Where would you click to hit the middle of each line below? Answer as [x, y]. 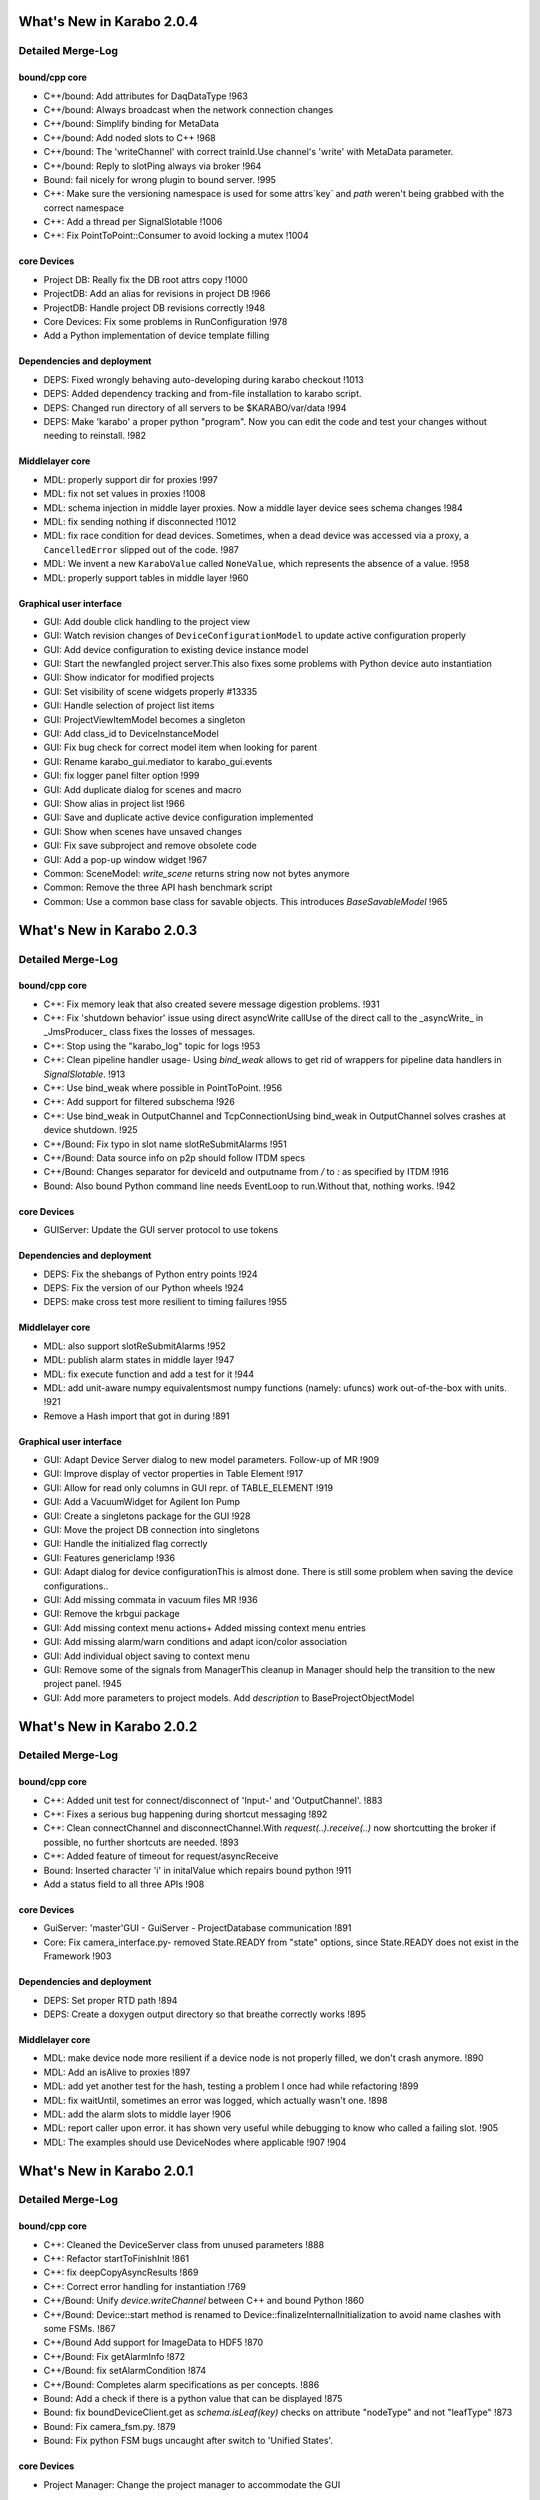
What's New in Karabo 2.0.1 [106, 2170]
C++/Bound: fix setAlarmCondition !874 [125, 2371]
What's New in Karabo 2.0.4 [108, 21]
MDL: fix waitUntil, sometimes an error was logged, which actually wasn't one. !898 [215, 2100]
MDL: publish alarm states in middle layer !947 [139, 1360]
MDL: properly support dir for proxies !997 [131, 479]
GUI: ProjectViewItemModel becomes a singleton [144, 719]
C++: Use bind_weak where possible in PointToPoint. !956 [163, 1088]
